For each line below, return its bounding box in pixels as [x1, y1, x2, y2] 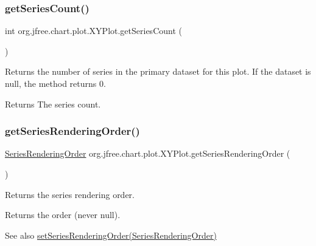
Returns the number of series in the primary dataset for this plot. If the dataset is [5, 65, 311, 78]
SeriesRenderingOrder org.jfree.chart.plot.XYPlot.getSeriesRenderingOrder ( [5, 147, 290, 160]
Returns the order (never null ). [5, 208, 121, 221]
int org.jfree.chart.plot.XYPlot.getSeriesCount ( [5, 24, 182, 37]
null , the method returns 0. [5, 77, 106, 89]
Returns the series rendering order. [5, 188, 135, 200]
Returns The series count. [5, 97, 101, 110]
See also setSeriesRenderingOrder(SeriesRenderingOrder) [5, 228, 217, 241]
